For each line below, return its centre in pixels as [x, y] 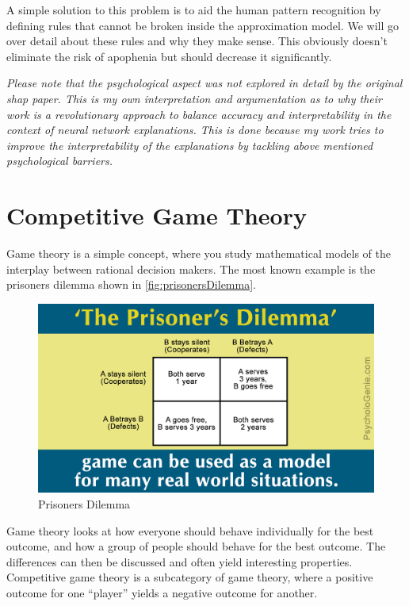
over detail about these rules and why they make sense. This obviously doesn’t [197, 41]
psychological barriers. [60, 161]
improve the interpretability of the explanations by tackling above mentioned [190, 145]
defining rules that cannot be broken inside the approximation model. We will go [203, 25]
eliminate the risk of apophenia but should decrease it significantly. [169, 56]
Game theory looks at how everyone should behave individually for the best [190, 530]
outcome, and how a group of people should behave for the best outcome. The [196, 546]
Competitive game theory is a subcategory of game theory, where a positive [190, 577]
